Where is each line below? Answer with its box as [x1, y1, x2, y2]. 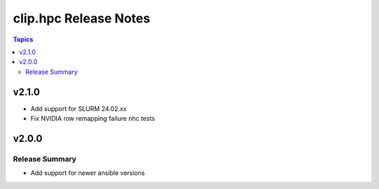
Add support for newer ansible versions [30, 169, 145, 177]
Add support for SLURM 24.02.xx [30, 104, 127, 112]
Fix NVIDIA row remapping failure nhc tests [30, 115, 156, 123]
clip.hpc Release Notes [13, 11, 151, 26]
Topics [13, 35, 34, 44]
